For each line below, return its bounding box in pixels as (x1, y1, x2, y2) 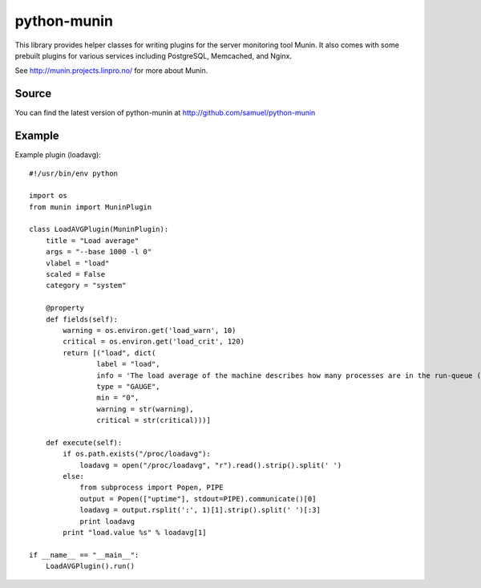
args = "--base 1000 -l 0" (45, 247, 152, 257)
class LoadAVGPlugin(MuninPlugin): (29, 225, 169, 234)
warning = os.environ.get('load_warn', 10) (63, 326, 236, 335)
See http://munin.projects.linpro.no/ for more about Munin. (14, 66, 208, 75)
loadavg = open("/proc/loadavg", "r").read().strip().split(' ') (79, 460, 342, 469)
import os (29, 191, 67, 201)
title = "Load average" (45, 236, 139, 245)
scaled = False (45, 270, 106, 279)
